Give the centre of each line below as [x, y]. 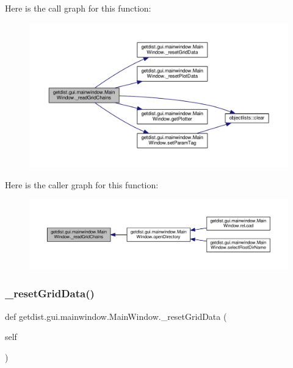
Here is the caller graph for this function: [82, 184]
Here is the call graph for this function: [78, 8]
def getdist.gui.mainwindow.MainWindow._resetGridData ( [116, 316]
